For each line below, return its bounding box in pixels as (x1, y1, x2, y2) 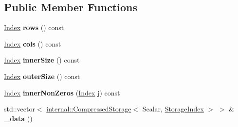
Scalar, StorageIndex (142, 104, 204, 114)
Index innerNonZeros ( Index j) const (4, 87, 120, 97)
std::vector (4, 104, 35, 114)
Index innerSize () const (4, 55, 80, 65)
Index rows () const (4, 22, 64, 32)
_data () (4, 113, 33, 123)
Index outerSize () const (4, 71, 80, 81)
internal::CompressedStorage (46, 104, 131, 114)
